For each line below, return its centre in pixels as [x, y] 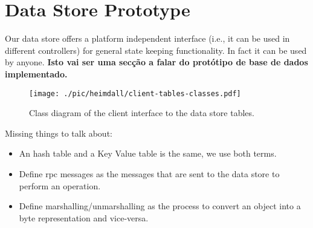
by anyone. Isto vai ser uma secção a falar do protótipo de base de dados [156, 62]
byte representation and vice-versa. [84, 217]
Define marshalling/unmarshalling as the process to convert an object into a [160, 206]
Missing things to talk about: [59, 133]
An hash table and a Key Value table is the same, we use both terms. [148, 153]
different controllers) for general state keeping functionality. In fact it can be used [156, 50]
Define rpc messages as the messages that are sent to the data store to [149, 173]
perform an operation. [60, 185]
